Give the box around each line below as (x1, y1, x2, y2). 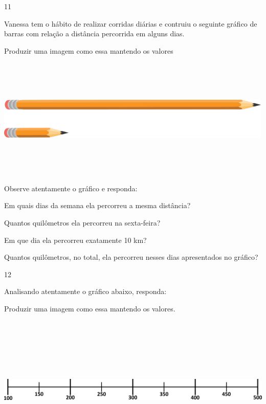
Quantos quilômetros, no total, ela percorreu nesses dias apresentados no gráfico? (4, 252, 258, 262)
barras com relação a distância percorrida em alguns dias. (4, 28, 185, 39)
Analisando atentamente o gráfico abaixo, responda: (4, 286, 167, 297)
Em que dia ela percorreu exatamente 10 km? (4, 234, 147, 245)
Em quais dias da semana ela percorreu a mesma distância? (4, 200, 191, 211)
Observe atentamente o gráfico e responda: (4, 183, 138, 193)
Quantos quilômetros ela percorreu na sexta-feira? (4, 217, 161, 228)
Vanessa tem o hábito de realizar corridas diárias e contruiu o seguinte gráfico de (4, 18, 257, 29)
